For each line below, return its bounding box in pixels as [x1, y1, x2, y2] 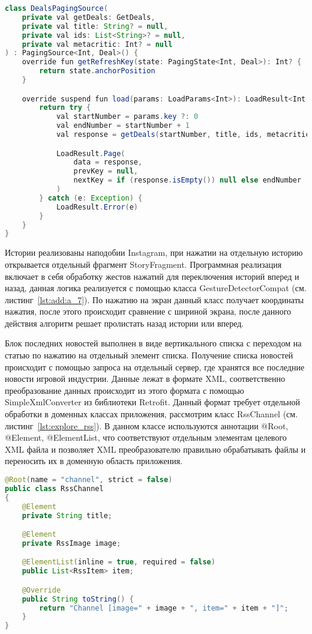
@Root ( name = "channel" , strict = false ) [5, 475, 173, 484]
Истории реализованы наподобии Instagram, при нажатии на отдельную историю [5, 246, 303, 259]
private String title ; [22, 511, 113, 520]
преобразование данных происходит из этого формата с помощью [5, 384, 244, 396]
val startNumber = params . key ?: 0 [56, 112, 199, 121]
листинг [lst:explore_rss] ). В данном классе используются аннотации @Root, [5, 419, 289, 432]
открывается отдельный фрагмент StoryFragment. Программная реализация [5, 258, 282, 270]
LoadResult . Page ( [56, 149, 125, 158]
